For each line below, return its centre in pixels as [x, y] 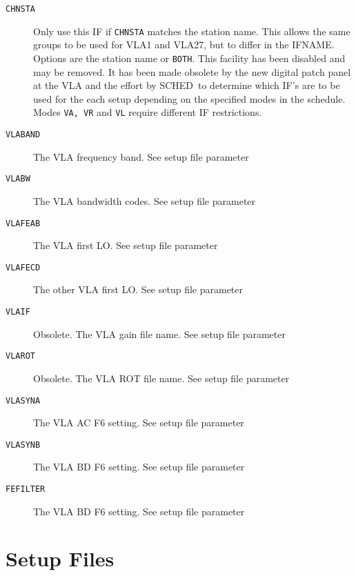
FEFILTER [26, 489]
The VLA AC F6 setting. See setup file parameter [139, 423]
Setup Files [60, 558]
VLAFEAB [23, 223]
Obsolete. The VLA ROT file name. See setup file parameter [161, 378]
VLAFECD [23, 267]
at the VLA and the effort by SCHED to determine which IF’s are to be [187, 85]
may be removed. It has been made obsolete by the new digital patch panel [192, 71]
